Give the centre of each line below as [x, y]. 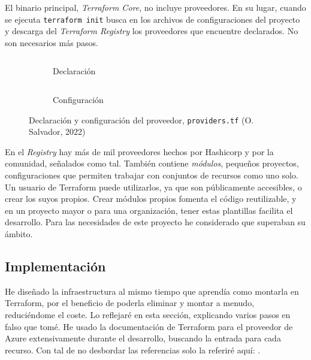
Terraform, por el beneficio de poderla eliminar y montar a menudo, [130, 303]
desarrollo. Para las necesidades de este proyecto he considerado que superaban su [155, 222]
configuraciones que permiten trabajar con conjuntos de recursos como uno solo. [152, 175]
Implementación [55, 266]
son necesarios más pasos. [52, 42]
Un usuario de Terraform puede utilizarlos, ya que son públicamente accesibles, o [153, 187]
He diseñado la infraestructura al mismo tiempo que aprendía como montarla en [152, 291]
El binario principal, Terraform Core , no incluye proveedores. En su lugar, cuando [155, 7]
